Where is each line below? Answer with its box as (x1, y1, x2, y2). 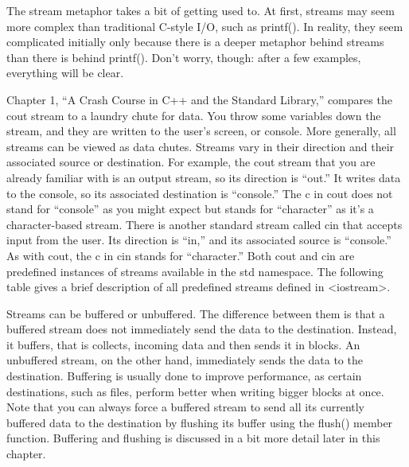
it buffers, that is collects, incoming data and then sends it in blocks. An (6, 336, 360, 352)
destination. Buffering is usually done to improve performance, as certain (6, 368, 362, 384)
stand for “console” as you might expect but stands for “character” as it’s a (6, 200, 374, 217)
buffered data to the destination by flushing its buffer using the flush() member (6, 414, 393, 430)
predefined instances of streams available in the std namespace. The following (6, 263, 384, 279)
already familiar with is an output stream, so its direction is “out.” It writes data (6, 169, 401, 185)
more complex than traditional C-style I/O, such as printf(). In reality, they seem (6, 18, 403, 34)
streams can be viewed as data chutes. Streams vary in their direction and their (6, 138, 395, 154)
